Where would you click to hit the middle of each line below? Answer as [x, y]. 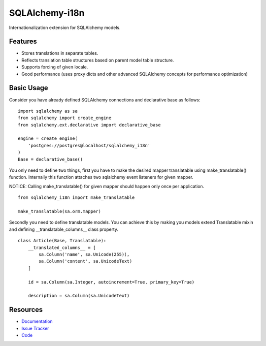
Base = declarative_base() [50, 159]
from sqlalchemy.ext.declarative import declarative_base [89, 125]
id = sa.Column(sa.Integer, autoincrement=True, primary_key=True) [111, 282]
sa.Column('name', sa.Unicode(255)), [84, 254]
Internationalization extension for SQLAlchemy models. [65, 28]
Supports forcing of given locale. [55, 67]
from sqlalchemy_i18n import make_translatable [76, 198]
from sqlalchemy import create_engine [65, 118]
